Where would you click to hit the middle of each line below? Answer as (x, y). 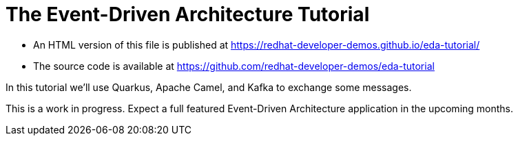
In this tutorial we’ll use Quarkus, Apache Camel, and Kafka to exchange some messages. (209, 87)
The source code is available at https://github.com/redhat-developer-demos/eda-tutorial (234, 66)
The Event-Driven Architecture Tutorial (188, 14)
